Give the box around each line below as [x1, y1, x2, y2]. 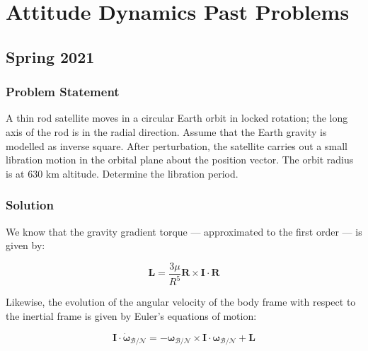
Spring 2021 [6, 45, 95, 67]
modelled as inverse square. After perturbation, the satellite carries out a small [6, 138, 347, 153]
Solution [6, 196, 54, 214]
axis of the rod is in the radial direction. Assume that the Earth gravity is [6, 124, 327, 139]
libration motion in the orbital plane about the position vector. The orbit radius [6, 152, 354, 167]
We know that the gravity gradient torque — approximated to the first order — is [6, 224, 362, 238]
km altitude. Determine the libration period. [45, 166, 238, 180]
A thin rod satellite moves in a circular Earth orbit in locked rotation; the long [6, 110, 348, 125]
